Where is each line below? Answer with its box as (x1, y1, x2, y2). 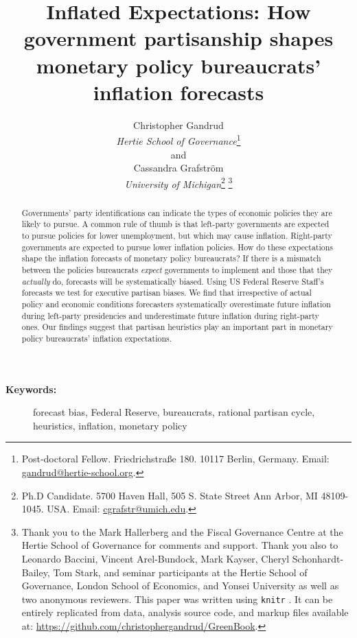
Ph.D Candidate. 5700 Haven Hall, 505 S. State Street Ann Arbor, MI (21, 488, 318, 502)
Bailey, (21, 565, 50, 579)
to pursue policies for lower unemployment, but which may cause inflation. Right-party (21, 230, 332, 241)
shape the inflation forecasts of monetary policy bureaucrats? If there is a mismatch (21, 252, 321, 264)
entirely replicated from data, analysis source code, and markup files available (21, 605, 349, 619)
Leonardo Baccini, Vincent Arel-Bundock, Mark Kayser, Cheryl (21, 551, 290, 565)
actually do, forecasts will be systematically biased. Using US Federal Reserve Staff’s (21, 275, 324, 287)
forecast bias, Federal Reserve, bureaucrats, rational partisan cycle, (33, 405, 315, 419)
